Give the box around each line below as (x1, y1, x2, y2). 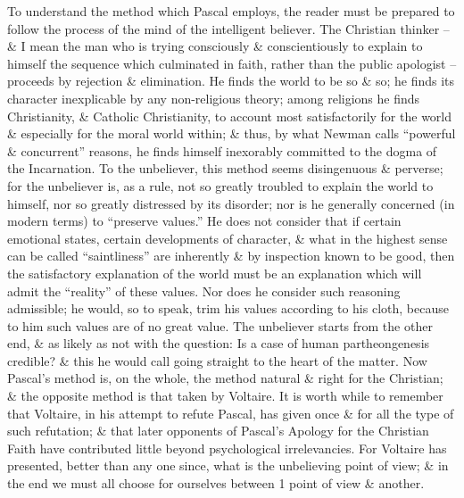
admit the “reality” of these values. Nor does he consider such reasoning (7, 281, 401, 300)
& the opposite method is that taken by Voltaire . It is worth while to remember (7, 386, 443, 405)
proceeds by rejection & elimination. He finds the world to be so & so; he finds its (7, 71, 455, 90)
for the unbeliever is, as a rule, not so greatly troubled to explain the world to (7, 176, 434, 195)
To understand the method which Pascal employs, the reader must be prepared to (7, 2, 455, 20)
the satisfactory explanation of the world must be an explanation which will (7, 263, 422, 282)
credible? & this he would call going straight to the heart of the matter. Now (7, 351, 427, 369)
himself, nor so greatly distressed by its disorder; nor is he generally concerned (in (7, 194, 455, 212)
